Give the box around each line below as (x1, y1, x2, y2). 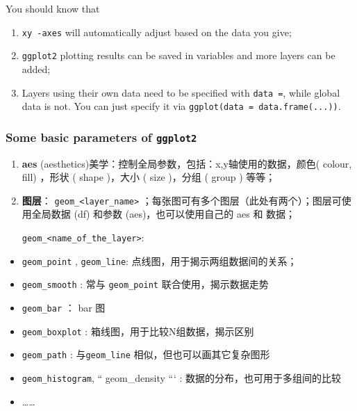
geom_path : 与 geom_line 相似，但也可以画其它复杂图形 (22, 347, 270, 362)
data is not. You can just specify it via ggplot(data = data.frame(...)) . (22, 99, 341, 113)
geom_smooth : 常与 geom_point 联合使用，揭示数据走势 (22, 277, 269, 291)
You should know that (6, 1, 100, 15)
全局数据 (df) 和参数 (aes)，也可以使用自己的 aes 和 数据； (31, 207, 296, 221)
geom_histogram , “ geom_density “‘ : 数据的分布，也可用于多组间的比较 (22, 370, 342, 385)
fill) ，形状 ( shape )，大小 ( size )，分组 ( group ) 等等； (22, 170, 276, 184)
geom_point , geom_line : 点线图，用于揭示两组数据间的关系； (22, 253, 297, 268)
